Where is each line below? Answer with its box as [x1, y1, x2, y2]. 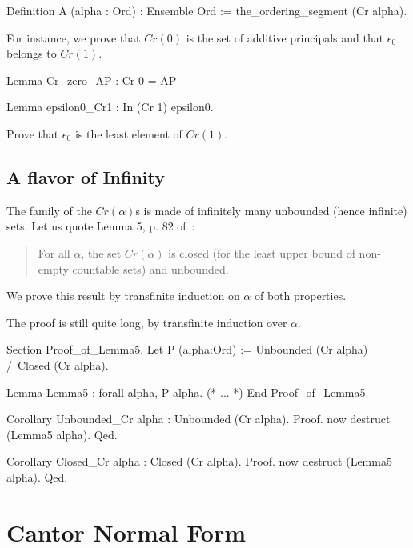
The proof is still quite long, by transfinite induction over [6, 314, 287, 330]
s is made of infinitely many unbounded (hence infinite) [135, 202, 407, 218]
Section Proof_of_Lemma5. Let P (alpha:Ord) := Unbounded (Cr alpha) [6, 341, 368, 358]
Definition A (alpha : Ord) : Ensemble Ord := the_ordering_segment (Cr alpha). [6, 2, 407, 18]
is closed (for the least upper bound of [168, 244, 355, 261]
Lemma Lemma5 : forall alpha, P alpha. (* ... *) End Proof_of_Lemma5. [6, 383, 369, 400]
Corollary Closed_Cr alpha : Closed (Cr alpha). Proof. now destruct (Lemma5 [6, 453, 392, 470]
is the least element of [74, 125, 182, 142]
